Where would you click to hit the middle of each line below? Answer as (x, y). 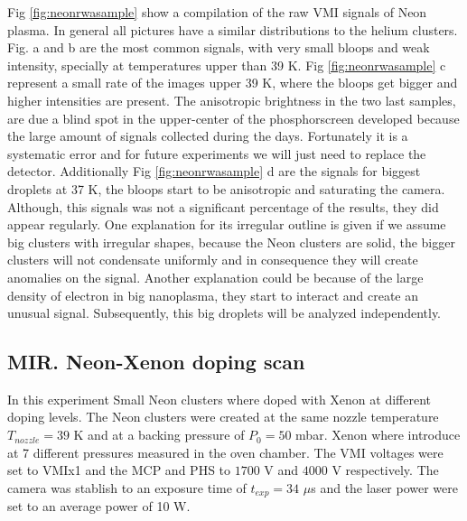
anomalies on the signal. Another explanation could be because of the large (215, 277)
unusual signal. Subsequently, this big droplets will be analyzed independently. (224, 313)
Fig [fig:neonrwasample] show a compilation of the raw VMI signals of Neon (217, 12)
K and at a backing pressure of (159, 435)
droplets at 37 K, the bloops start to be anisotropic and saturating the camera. (226, 188)
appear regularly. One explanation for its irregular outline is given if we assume (227, 224)
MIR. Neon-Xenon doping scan (156, 362)
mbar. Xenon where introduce (378, 435)
